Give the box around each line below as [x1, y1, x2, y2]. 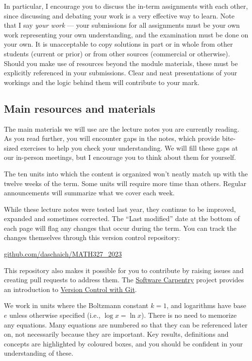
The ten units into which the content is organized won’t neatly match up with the [4, 168, 248, 178]
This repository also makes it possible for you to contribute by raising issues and [4, 265, 244, 275]
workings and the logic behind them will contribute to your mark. [4, 77, 200, 87]
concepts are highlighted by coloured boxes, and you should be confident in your [4, 338, 243, 348]
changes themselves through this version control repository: [4, 232, 180, 242]
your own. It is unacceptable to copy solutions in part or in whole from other [4, 39, 233, 49]
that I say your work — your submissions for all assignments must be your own [4, 20, 240, 30]
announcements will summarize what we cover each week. [4, 188, 175, 198]
